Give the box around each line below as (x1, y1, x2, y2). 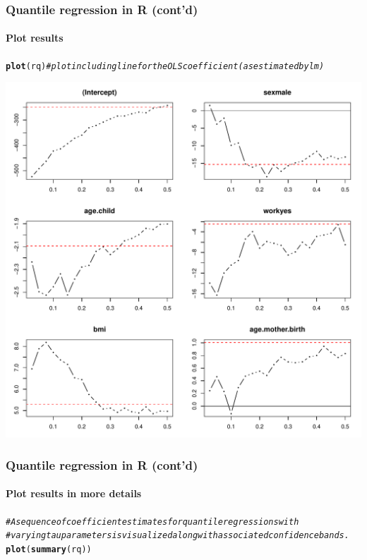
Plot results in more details (6, 486, 142, 501)
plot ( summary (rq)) (6, 544, 92, 554)
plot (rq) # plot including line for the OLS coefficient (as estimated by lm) (6, 61, 325, 71)
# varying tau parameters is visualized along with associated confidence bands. (6, 530, 349, 541)
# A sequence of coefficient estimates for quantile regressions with (6, 516, 299, 527)
